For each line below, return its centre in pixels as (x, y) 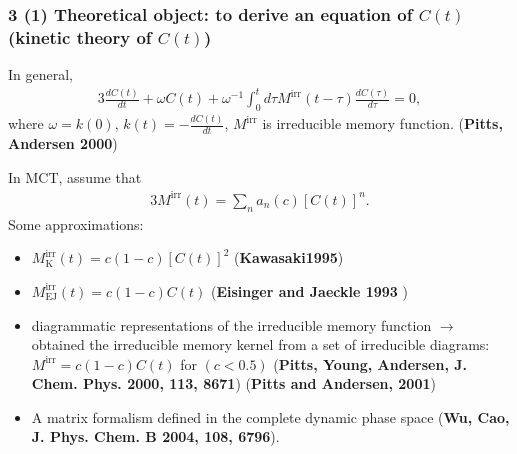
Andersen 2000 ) (63, 143)
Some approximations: (76, 223)
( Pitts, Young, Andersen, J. (370, 363)
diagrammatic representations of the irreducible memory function (231, 324)
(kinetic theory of (80, 36)
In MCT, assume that (75, 176)
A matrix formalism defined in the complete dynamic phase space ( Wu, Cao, (270, 416)
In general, (40, 74)
